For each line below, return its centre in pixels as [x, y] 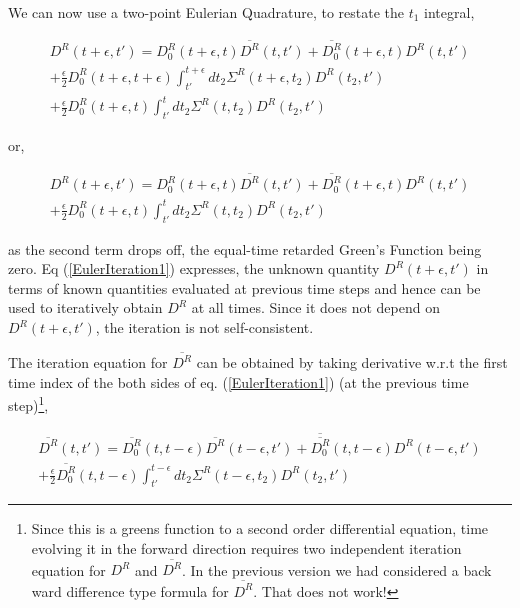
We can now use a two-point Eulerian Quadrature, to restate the [206, 12]
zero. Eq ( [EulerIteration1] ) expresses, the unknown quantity [194, 268]
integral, [449, 12]
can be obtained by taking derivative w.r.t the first [352, 362]
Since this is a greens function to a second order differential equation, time [260, 528]
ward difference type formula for [130, 590]
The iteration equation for [88, 362]
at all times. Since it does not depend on [315, 307]
